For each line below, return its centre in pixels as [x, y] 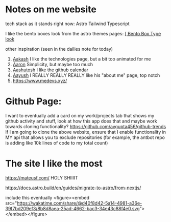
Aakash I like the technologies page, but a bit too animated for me [82, 59]
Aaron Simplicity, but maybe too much [53, 64]
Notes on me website [51, 9]
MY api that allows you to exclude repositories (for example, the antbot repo [85, 137]
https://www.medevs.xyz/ [40, 80]
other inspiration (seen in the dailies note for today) [59, 49]
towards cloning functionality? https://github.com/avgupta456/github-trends [86, 126]
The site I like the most [54, 164]
